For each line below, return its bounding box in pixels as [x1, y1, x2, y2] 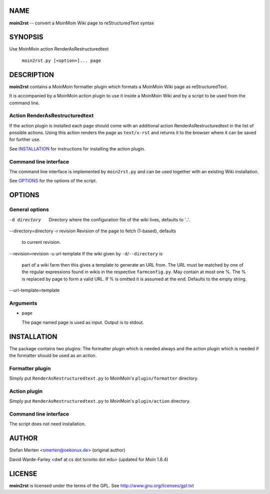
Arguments [9, 300, 37, 307]
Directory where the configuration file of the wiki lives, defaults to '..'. [48, 216, 190, 222]
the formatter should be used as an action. [9, 353, 97, 359]
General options [9, 206, 49, 213]
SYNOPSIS [9, 33, 43, 41]
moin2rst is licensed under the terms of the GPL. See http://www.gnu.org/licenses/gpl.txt [9, 483, 194, 489]
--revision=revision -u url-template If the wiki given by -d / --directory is [9, 250, 162, 257]
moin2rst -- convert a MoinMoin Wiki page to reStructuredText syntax [9, 20, 154, 26]
